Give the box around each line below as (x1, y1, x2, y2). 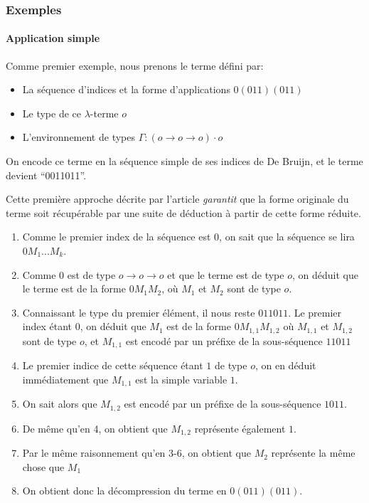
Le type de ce (22, 105, 82, 120)
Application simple (6, 31, 100, 46)
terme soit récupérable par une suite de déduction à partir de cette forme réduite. (6, 205, 361, 220)
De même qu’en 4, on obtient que (22, 420, 168, 435)
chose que (22, 459, 65, 474)
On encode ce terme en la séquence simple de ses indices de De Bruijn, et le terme (6, 154, 363, 169)
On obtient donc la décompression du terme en (22, 483, 227, 498)
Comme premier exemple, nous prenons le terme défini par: (6, 58, 264, 73)
